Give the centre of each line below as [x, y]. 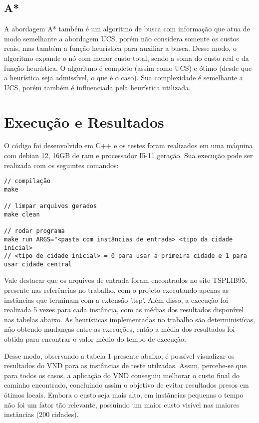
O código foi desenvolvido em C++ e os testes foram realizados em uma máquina [129, 145]
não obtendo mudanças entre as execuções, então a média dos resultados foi [120, 329]
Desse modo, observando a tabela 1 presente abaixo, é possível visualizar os [119, 355]
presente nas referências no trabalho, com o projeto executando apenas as [117, 290]
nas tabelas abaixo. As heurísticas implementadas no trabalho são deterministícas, [130, 319]
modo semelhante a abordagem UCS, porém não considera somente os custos [122, 38]
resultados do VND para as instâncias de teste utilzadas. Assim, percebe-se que [125, 365]
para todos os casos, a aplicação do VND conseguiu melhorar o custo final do [122, 375]
